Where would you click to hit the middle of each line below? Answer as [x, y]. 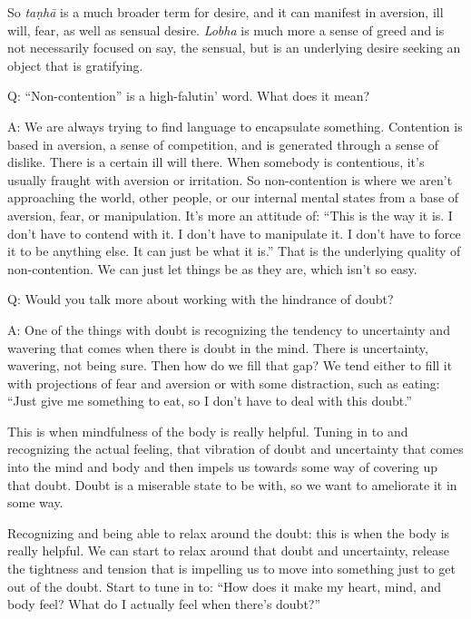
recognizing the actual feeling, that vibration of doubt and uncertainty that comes [235, 449]
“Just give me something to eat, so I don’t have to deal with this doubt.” [210, 401]
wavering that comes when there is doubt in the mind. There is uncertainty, [218, 347]
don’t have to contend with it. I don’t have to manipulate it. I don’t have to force [234, 233]
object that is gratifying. [75, 65]
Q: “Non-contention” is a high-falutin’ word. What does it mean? [189, 96]
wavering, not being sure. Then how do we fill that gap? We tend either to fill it [230, 365]
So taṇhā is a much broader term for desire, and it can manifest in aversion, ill [226, 12]
